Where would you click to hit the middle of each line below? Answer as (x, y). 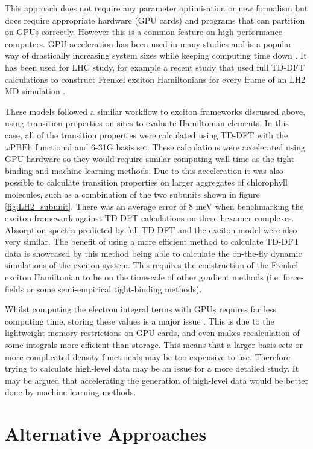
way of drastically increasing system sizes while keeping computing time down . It (156, 55)
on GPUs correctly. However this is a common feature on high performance (144, 32)
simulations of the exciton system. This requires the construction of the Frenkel (152, 265)
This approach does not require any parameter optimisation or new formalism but (156, 8)
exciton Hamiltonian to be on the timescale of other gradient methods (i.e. (143, 277)
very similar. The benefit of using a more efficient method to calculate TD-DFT (152, 241)
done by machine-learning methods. (71, 392)
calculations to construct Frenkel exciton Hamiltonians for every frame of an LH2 (155, 79)
